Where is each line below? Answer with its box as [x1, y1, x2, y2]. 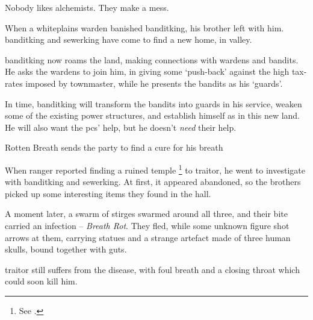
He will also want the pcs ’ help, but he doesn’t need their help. [5, 121, 237, 133]
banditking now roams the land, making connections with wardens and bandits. [5, 53, 299, 66]
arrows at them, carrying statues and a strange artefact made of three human [5, 231, 291, 243]
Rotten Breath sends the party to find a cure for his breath [5, 141, 223, 154]
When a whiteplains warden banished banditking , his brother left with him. [5, 21, 284, 34]
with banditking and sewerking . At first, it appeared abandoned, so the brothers [5, 175, 301, 188]
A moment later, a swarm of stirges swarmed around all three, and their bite [5, 207, 288, 220]
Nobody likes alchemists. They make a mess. [5, 1, 169, 13]
